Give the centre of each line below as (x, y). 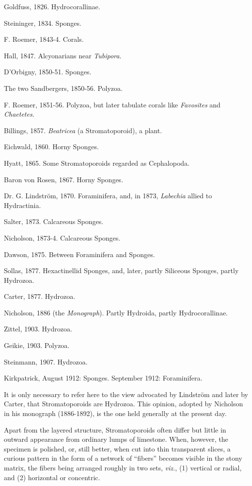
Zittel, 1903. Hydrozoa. (38, 329)
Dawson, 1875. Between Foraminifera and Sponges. (79, 254)
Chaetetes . (19, 114)
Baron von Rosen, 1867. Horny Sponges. (64, 179)
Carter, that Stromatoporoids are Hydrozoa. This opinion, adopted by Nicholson (124, 404)
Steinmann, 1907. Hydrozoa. (46, 361)
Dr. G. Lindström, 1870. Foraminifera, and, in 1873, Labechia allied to (108, 196)
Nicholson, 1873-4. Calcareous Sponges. (62, 237)
